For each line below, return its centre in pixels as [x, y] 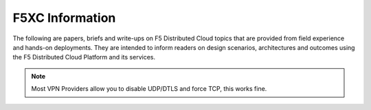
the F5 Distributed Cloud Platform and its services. [84, 57]
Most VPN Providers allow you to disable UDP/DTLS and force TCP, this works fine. [149, 89]
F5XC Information [64, 18]
